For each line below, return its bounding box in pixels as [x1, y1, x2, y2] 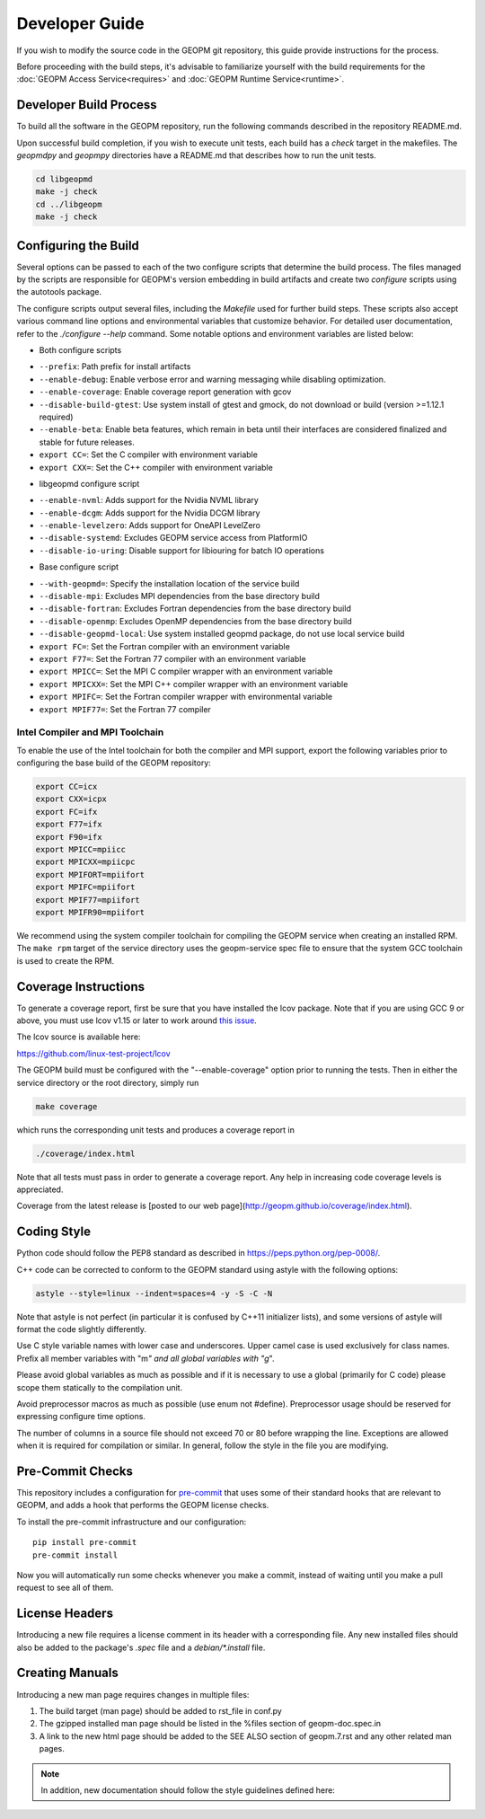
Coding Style [16, 1224, 92, 1240]
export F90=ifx [35, 832, 102, 842]
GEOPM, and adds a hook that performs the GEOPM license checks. [16, 1500, 269, 1511]
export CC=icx [35, 781, 98, 792]
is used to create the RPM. [16, 955, 115, 966]
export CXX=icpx [35, 794, 108, 804]
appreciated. [16, 1184, 64, 1195]
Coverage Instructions [16, 979, 145, 994]
